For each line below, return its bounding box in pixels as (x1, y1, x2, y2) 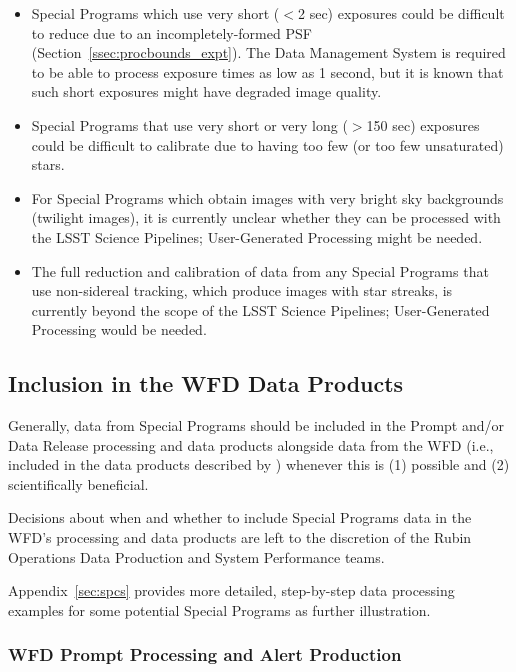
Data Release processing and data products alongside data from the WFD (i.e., (8, 434, 494, 455)
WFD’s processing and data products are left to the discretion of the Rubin (8, 527, 472, 548)
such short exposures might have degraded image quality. (31, 81, 382, 102)
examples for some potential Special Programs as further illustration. (8, 599, 431, 620)
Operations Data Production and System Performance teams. (8, 546, 385, 567)
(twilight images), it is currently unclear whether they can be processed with (31, 207, 501, 228)
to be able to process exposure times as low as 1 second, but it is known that (31, 61, 504, 82)
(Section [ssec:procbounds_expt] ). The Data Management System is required (31, 42, 506, 63)
